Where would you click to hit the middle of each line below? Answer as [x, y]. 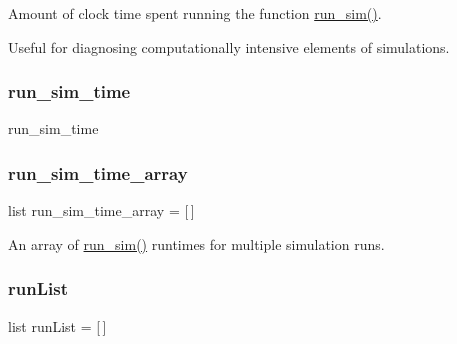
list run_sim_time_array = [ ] [101, 210]
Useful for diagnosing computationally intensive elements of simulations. [229, 46]
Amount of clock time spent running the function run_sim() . [195, 13]
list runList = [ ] [57, 325]
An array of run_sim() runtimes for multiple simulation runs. [196, 243]
